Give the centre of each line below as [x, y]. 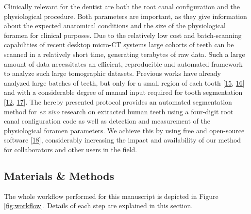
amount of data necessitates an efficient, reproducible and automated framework [123, 63]
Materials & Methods [59, 175]
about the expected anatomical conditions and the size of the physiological [115, 26]
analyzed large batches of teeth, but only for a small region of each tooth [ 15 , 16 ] [124, 82]
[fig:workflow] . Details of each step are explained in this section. [99, 205]
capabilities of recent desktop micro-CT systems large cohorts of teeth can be [119, 45]
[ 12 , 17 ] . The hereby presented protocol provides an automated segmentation [118, 101]
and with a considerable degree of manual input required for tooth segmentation [123, 92]
